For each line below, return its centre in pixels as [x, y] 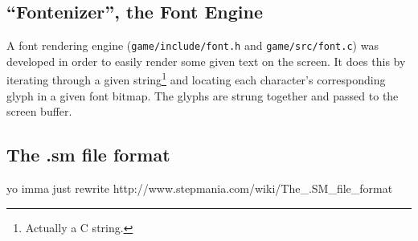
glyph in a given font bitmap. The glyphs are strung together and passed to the [203, 95]
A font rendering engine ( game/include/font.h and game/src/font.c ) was [193, 45]
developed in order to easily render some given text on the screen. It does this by [206, 61]
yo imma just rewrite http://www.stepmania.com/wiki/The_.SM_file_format [200, 188]
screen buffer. [39, 111]
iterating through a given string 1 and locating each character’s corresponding [196, 79]
